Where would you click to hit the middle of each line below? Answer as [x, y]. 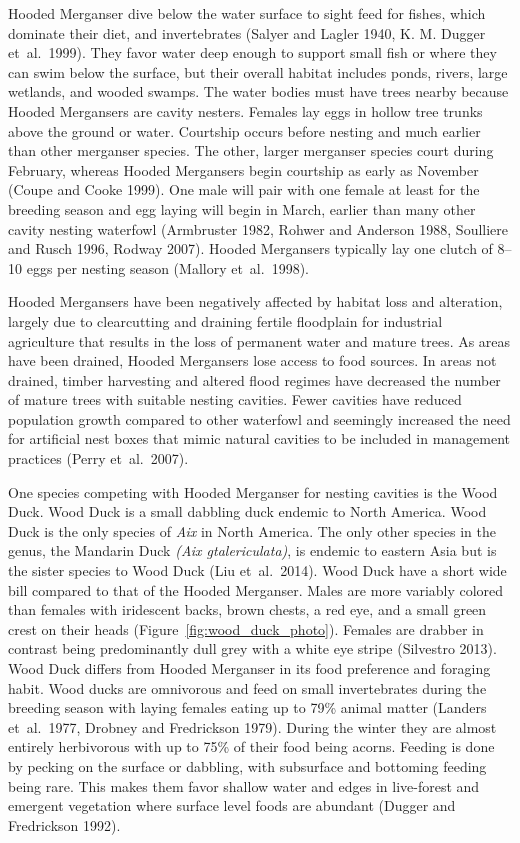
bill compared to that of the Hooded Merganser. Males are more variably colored [256, 589]
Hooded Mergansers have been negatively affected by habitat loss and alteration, [255, 301]
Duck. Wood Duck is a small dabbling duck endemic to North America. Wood [247, 511]
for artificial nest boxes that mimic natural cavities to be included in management [259, 438]
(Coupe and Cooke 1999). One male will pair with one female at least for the [244, 189]
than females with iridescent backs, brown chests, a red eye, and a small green [247, 609]
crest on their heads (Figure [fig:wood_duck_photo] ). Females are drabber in [246, 628]
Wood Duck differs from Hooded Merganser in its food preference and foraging [249, 668]
